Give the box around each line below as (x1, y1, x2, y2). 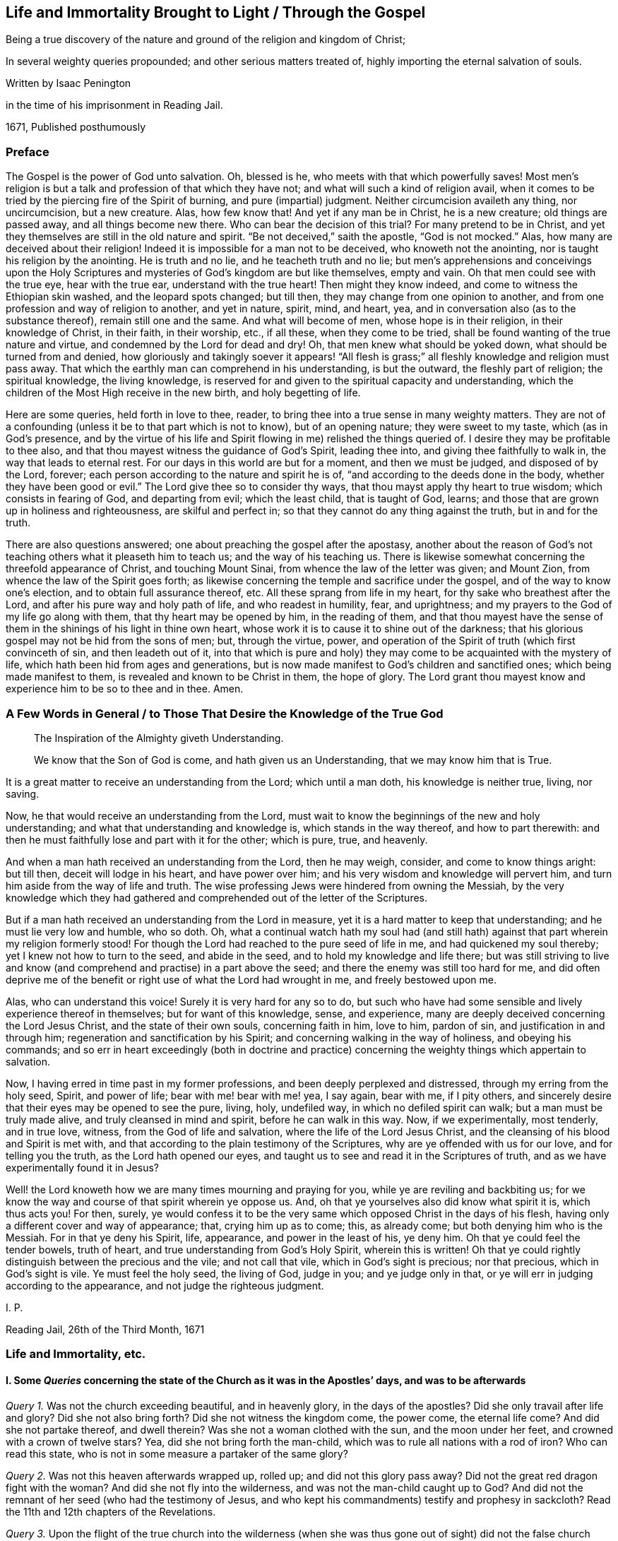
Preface (6, 144, 49, 159)
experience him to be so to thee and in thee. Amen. (6, 683, 244, 695)
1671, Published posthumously (6, 121, 146, 134)
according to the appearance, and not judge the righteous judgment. (6, 1279, 324, 1292)
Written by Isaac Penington (6, 77, 131, 90)
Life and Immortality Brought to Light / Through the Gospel (6, 4, 426, 21)
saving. (6, 787, 40, 800)
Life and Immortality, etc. (6, 1347, 146, 1362)
